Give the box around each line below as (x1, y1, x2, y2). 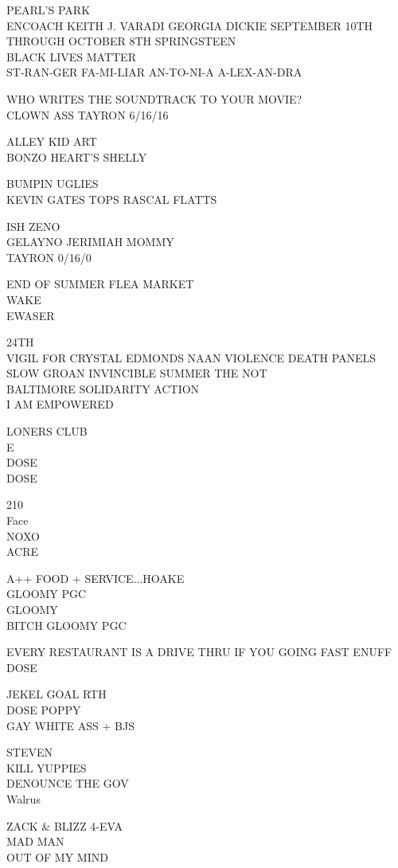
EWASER (6, 307, 55, 323)
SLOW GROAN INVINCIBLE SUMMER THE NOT (6, 365, 267, 381)
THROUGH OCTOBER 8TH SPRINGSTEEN (6, 33, 236, 49)
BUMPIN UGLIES (6, 175, 99, 192)
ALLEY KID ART (6, 133, 97, 150)
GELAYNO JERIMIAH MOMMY (6, 233, 174, 250)
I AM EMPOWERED (6, 396, 114, 412)
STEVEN (6, 744, 53, 760)
